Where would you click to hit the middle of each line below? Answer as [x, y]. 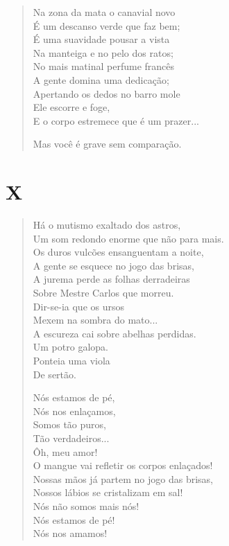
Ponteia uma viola [71, 360]
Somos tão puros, [69, 424]
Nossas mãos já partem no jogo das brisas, [123, 478]
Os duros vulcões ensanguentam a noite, [118, 252]
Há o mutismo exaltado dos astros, [107, 225]
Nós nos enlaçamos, [74, 411]
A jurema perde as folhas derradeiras [111, 279]
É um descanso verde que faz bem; [107, 25]
